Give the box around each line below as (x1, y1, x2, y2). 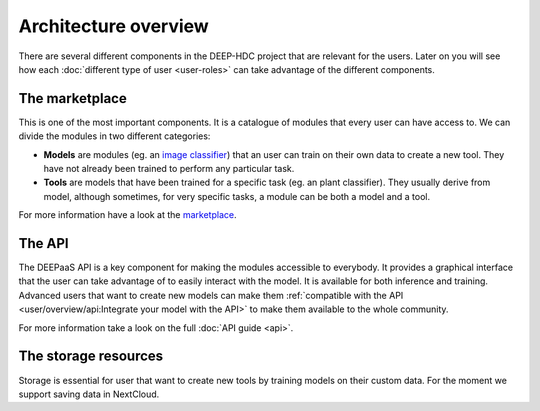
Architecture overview (18, 15, 209, 37)
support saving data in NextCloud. (18, 388, 160, 400)
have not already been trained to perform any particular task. (43, 163, 295, 175)
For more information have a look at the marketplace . (18, 209, 237, 221)
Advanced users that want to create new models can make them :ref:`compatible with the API (18, 289, 404, 301)
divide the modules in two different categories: (18, 130, 211, 142)
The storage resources (18, 348, 164, 365)
